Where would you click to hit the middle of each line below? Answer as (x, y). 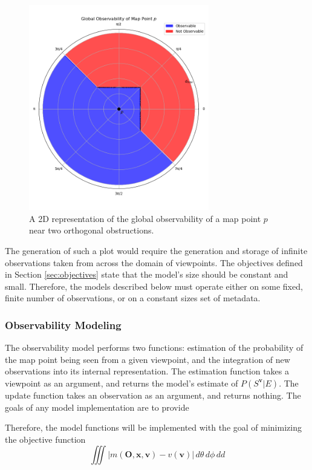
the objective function (45, 439)
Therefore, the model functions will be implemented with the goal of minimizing (153, 427)
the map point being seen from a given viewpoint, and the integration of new (148, 359)
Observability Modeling (63, 325)
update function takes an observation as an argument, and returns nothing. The (153, 395)
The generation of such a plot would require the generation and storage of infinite (156, 250)
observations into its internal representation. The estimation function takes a (147, 371)
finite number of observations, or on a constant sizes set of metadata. (133, 298)
